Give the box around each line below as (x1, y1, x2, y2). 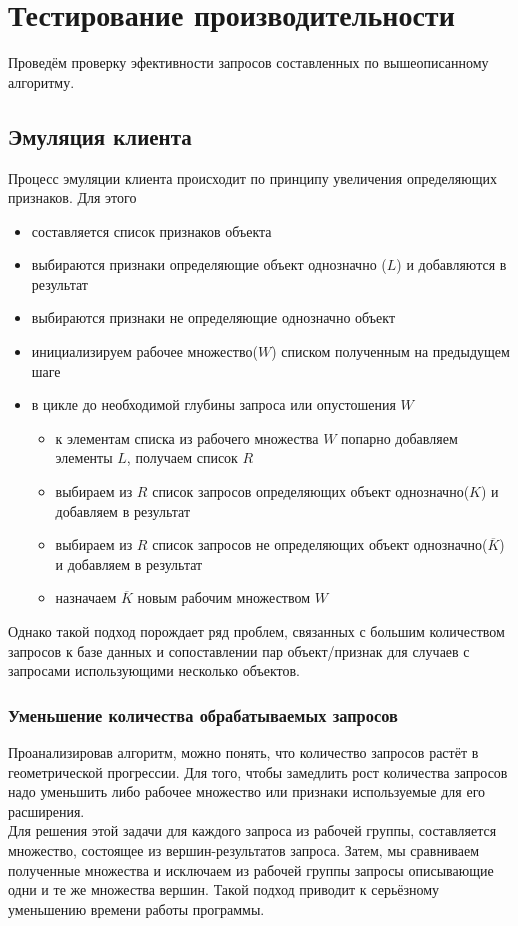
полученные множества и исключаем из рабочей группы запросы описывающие (8, 859, 494, 880)
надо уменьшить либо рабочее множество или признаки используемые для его (8, 781, 486, 802)
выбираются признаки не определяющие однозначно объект (31, 307, 396, 328)
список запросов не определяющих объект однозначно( (152, 534, 488, 555)
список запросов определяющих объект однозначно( (152, 481, 470, 502)
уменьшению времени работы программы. (8, 898, 265, 919)
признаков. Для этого (8, 187, 137, 208)
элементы (55, 447, 113, 468)
